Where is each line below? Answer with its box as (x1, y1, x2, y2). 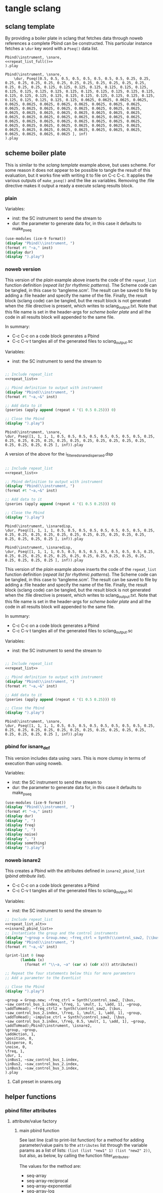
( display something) (5, 841, 47, 846)
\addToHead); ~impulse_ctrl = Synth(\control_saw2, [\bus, (5, 1014, 127, 1020)
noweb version (5, 266, 41, 273)
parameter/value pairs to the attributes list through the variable (19, 1142, 147, 1148)
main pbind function (19, 1128, 60, 1134)
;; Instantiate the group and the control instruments (5, 931, 118, 936)
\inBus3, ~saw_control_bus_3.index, (5, 1065, 79, 1071)
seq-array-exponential (26, 1183, 72, 1189)
